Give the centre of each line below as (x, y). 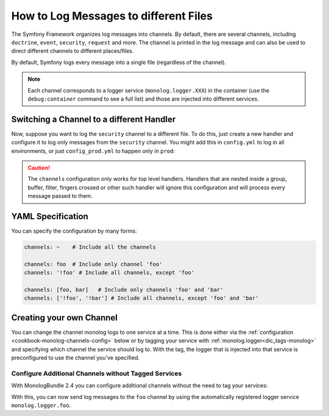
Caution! (39, 167)
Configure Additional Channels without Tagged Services (97, 373)
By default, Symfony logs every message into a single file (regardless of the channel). (119, 62)
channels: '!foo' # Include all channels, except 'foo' (109, 273)
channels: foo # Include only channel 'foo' (93, 264)
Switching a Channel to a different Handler (94, 119)
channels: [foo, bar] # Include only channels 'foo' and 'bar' (124, 290)
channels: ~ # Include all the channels (90, 247)
